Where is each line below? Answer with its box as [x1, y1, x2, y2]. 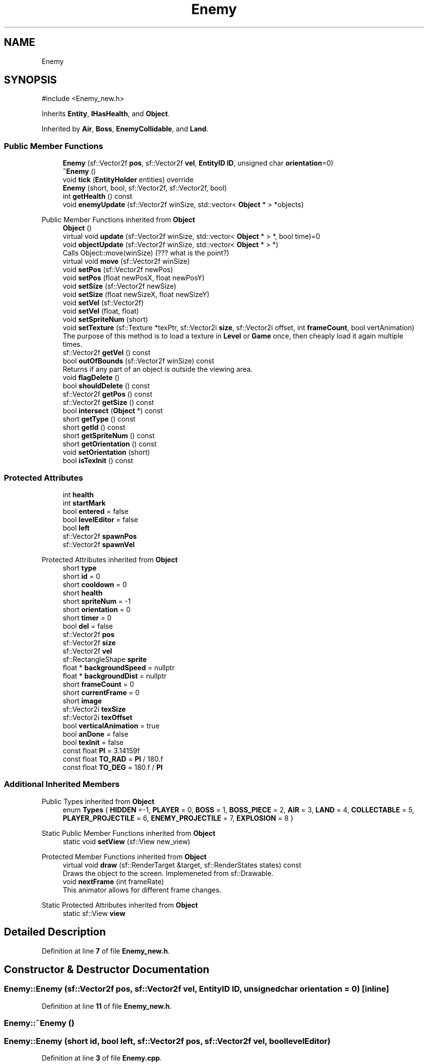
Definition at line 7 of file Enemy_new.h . [42, 946, 170, 955]
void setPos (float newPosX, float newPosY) [63, 274, 205, 282]
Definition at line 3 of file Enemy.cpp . [42, 1053, 162, 1062]
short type [63, 563, 97, 572]
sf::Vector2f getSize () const [63, 398, 154, 407]
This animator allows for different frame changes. [63, 885, 221, 894]
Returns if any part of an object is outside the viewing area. [63, 365, 253, 374]
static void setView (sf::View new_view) [63, 837, 191, 846]
